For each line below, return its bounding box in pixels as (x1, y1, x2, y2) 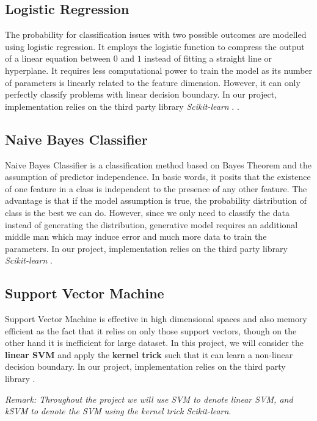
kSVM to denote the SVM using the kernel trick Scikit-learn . (5, 405, 231, 417)
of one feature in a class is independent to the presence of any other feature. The (5, 182, 307, 195)
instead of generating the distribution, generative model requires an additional (5, 218, 298, 231)
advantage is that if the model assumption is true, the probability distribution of (5, 194, 307, 207)
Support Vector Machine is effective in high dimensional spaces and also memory (5, 312, 307, 325)
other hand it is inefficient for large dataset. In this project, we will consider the (5, 336, 304, 349)
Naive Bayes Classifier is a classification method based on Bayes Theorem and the (5, 158, 312, 171)
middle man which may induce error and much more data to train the (5, 230, 267, 243)
